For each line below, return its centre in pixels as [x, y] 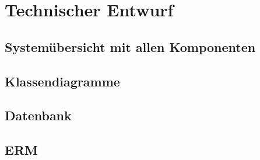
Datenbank [38, 115]
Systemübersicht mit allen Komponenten [130, 46]
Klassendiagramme [62, 81]
